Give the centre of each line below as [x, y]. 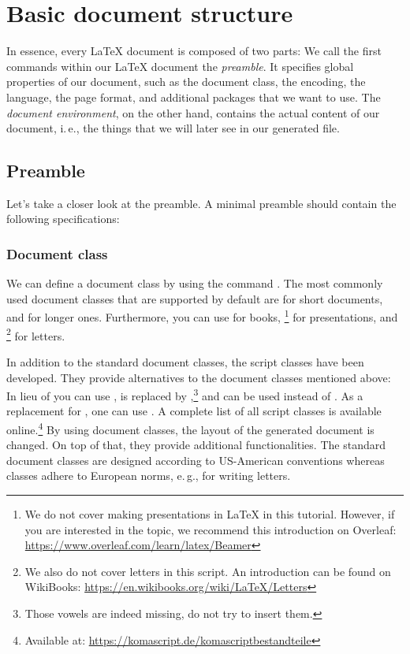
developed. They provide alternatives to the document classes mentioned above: [199, 377]
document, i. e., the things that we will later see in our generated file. [173, 128]
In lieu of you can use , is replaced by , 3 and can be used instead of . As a [185, 394]
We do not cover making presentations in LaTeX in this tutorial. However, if [210, 514]
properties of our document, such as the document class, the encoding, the [186, 82]
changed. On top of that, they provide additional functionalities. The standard [196, 445]
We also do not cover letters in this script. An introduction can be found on [208, 571]
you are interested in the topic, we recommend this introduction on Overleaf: [211, 529]
